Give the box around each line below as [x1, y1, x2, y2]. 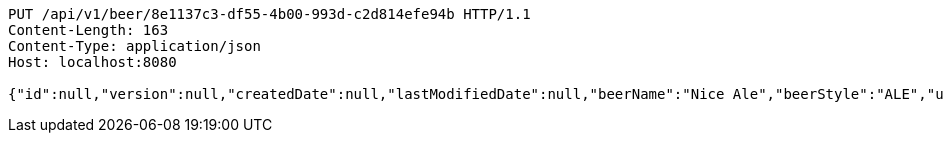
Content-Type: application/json [8, 38, 261, 54]
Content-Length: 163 [8, 22, 169, 38]
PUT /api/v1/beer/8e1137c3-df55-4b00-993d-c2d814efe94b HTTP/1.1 [8, 6, 531, 22]
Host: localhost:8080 [8, 54, 177, 70]
